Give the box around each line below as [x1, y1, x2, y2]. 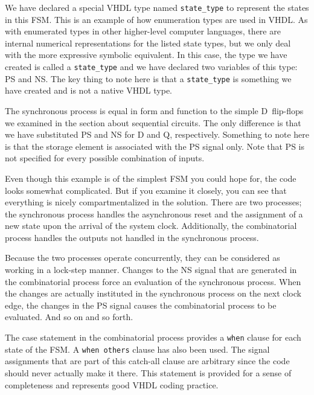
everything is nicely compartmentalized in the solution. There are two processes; [5, 196, 302, 208]
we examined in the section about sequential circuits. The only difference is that [5, 116, 301, 129]
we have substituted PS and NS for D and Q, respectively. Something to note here [5, 128, 309, 141]
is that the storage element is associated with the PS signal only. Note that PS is [5, 140, 304, 152]
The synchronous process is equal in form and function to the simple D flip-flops [5, 104, 304, 117]
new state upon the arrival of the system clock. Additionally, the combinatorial [5, 219, 297, 232]
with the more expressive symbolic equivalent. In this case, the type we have [5, 48, 287, 61]
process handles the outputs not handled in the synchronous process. [5, 231, 259, 243]
